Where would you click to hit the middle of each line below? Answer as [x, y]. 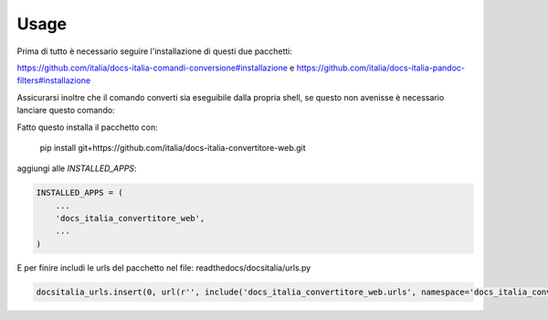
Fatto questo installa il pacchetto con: [88, 127]
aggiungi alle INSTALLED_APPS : [77, 168]
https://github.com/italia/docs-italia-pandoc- [381, 68]
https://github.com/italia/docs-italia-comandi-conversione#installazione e [156, 68]
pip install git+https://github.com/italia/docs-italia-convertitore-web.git [173, 147]
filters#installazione [54, 80]
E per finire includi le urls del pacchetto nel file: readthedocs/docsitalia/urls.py [164, 267]
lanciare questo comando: [66, 111]
